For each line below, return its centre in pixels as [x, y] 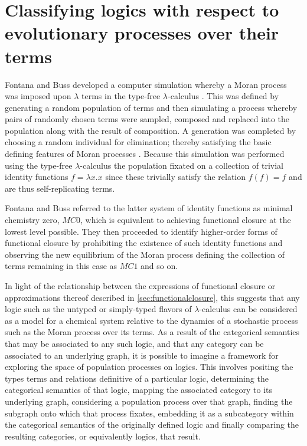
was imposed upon [38, 96]
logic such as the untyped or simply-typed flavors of [98, 309]
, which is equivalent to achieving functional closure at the [185, 220]
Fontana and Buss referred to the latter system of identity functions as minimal [149, 208]
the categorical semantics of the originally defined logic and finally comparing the [152, 424]
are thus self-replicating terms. [60, 188]
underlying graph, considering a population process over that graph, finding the [149, 401]
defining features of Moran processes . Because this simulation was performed [145, 154]
